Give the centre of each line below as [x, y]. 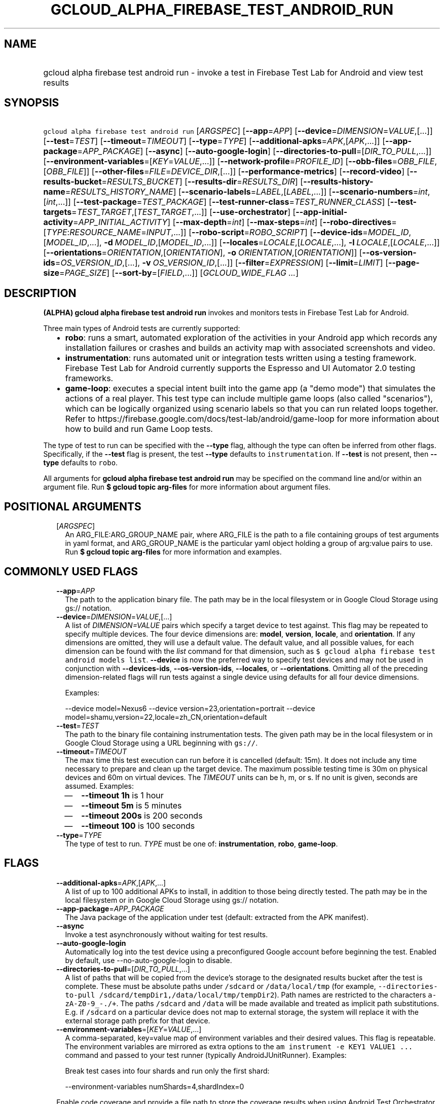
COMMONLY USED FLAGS [71, 571]
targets [58, 212]
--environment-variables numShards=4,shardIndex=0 [155, 1086]
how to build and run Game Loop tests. [139, 429]
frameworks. [89, 378]
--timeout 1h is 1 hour [122, 795]
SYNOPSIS [32, 103]
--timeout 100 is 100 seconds [138, 825]
